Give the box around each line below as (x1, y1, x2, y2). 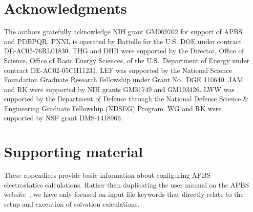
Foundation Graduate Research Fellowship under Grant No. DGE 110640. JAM (4, 74, 243, 85)
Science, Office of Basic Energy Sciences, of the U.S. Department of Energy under (4, 55, 250, 65)
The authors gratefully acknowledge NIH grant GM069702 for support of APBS (4, 26, 243, 37)
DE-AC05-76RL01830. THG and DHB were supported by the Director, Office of (4, 46, 244, 56)
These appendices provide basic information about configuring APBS (4, 170, 211, 180)
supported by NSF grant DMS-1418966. (4, 113, 123, 123)
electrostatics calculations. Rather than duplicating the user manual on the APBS (4, 179, 249, 189)
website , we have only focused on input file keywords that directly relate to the (4, 189, 244, 199)
